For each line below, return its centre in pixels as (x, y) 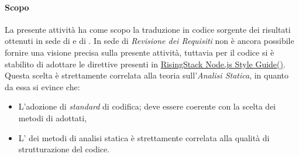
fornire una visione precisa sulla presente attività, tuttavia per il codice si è (140, 52)
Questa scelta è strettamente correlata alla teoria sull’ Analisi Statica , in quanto (147, 75)
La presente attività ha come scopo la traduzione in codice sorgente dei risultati (148, 29)
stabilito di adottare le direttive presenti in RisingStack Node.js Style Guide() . (145, 64)
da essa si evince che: (42, 86)
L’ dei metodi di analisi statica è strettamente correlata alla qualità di (144, 137)
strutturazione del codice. (64, 149)
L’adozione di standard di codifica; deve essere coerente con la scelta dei (147, 106)
